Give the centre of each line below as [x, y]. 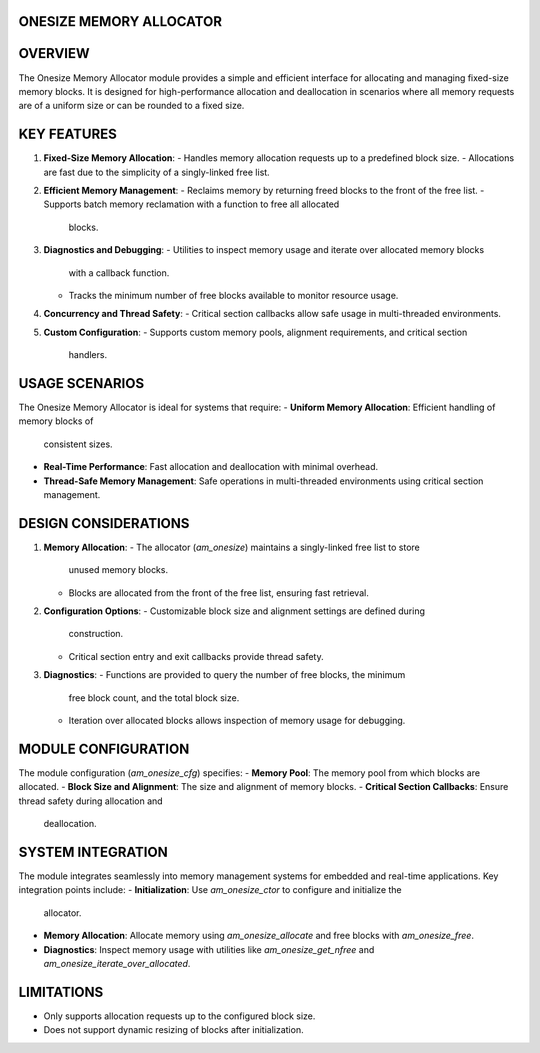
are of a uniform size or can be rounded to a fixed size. [131, 106]
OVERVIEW [54, 53]
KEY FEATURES [67, 134]
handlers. [88, 355]
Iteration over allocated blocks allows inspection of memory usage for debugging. [237, 721]
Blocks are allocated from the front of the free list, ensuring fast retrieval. [218, 592]
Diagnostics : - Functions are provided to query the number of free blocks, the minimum [224, 675]
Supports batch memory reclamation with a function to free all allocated [191, 204]
